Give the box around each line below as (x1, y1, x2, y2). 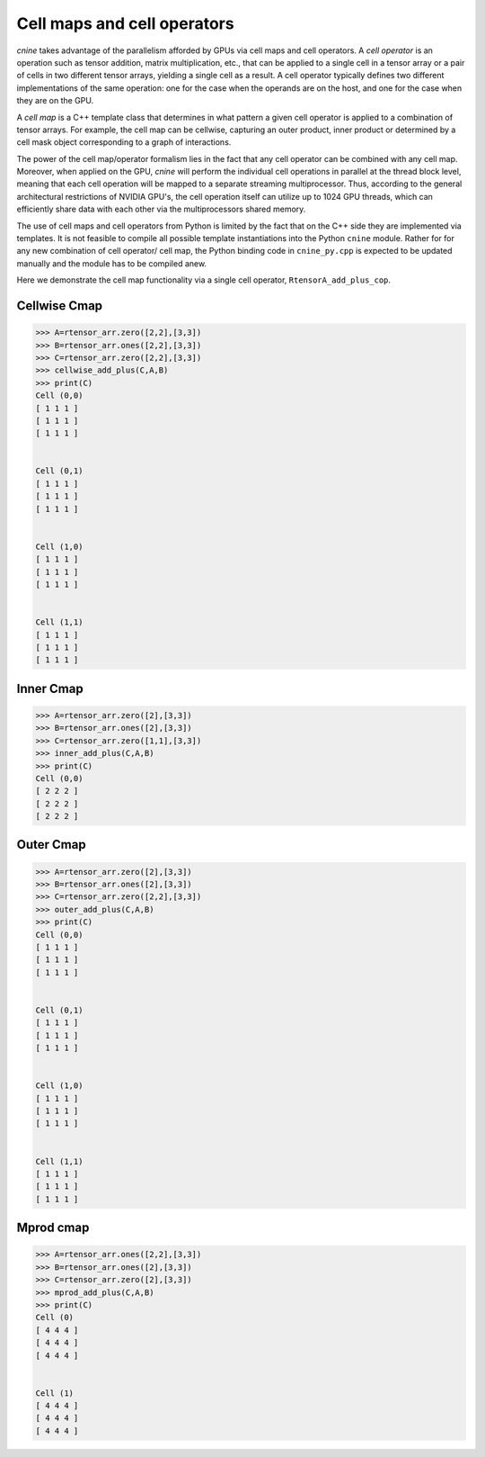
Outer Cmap (16, 837, 86, 852)
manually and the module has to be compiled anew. (16, 257, 207, 269)
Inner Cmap (16, 680, 84, 697)
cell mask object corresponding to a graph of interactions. (16, 137, 232, 148)
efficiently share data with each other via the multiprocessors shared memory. (16, 203, 306, 215)
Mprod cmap (16, 1220, 90, 1236)
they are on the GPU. (16, 95, 94, 106)
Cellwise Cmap (16, 298, 103, 313)
